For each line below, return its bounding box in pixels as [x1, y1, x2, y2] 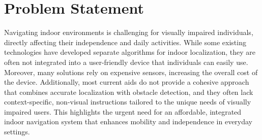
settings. [4, 126, 30, 137]
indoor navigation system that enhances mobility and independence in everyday [4, 116, 253, 127]
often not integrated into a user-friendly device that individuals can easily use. [4, 56, 248, 67]
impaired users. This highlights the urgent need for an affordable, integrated [4, 106, 242, 117]
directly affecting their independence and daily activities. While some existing [4, 37, 246, 47]
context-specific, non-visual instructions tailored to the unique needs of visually [4, 96, 251, 107]
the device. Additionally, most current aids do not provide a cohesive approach [4, 77, 249, 87]
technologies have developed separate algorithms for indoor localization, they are [4, 47, 255, 57]
